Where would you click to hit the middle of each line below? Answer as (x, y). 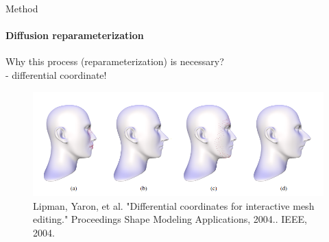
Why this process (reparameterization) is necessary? (115, 61)
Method (22, 8)
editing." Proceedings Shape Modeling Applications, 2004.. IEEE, (170, 219)
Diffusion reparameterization (75, 35)
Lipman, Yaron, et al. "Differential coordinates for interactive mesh (174, 205)
